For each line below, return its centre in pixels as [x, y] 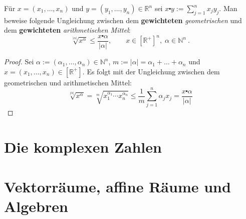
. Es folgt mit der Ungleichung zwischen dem [151, 71]
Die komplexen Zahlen [83, 147]
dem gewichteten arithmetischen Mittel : [67, 30]
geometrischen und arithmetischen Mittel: [68, 82]
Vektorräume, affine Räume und [117, 186]
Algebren [36, 206]
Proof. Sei [19, 62]
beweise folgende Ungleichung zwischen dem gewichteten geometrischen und [123, 20]
